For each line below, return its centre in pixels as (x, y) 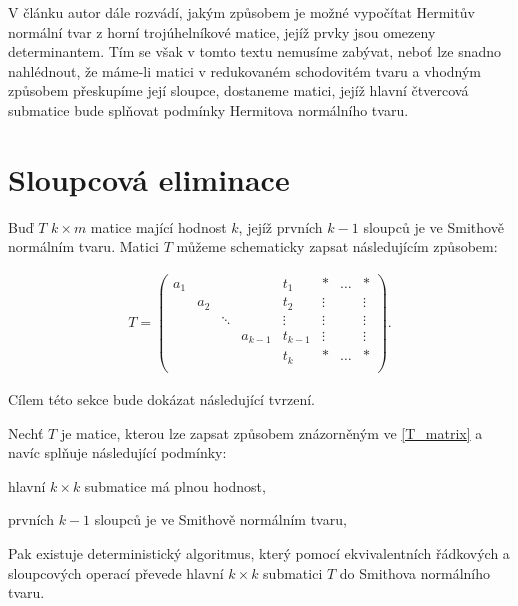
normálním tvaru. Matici (83, 246)
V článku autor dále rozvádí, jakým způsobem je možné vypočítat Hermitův (241, 12)
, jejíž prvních (280, 226)
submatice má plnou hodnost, (175, 485)
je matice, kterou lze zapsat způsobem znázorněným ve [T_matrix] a (271, 432)
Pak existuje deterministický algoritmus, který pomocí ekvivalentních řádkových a (259, 552)
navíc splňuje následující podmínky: (117, 452)
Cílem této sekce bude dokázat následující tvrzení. (162, 398)
